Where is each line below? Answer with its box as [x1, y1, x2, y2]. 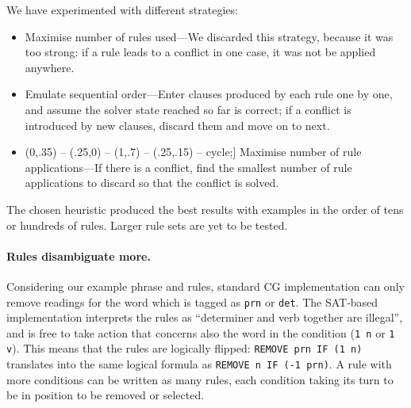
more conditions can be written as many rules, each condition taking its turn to [6, 371, 394, 387]
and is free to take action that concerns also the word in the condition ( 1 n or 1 [6, 324, 395, 341]
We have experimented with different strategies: [6, 2, 238, 17]
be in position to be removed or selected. [6, 387, 205, 403]
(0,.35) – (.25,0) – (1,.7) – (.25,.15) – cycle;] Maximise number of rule [25, 143, 362, 160]
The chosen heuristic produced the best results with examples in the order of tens [6, 200, 404, 217]
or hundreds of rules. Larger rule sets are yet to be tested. [6, 216, 288, 233]
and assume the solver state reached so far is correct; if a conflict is [25, 101, 351, 117]
